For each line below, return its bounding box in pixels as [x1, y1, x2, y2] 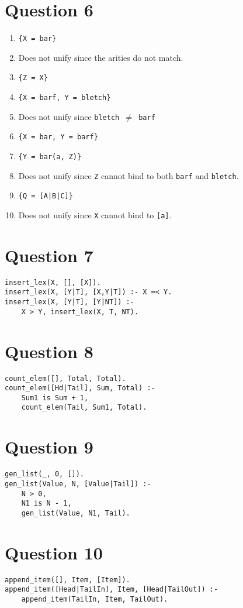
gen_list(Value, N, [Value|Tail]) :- [5, 479, 151, 488]
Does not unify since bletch [18, 110, 120, 122]
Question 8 [5, 339, 93, 363]
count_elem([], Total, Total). [5, 374, 126, 383]
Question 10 [5, 540, 103, 564]
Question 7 [5, 243, 93, 267]
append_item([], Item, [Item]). [5, 575, 130, 584]
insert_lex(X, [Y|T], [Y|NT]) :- [5, 298, 134, 307]
